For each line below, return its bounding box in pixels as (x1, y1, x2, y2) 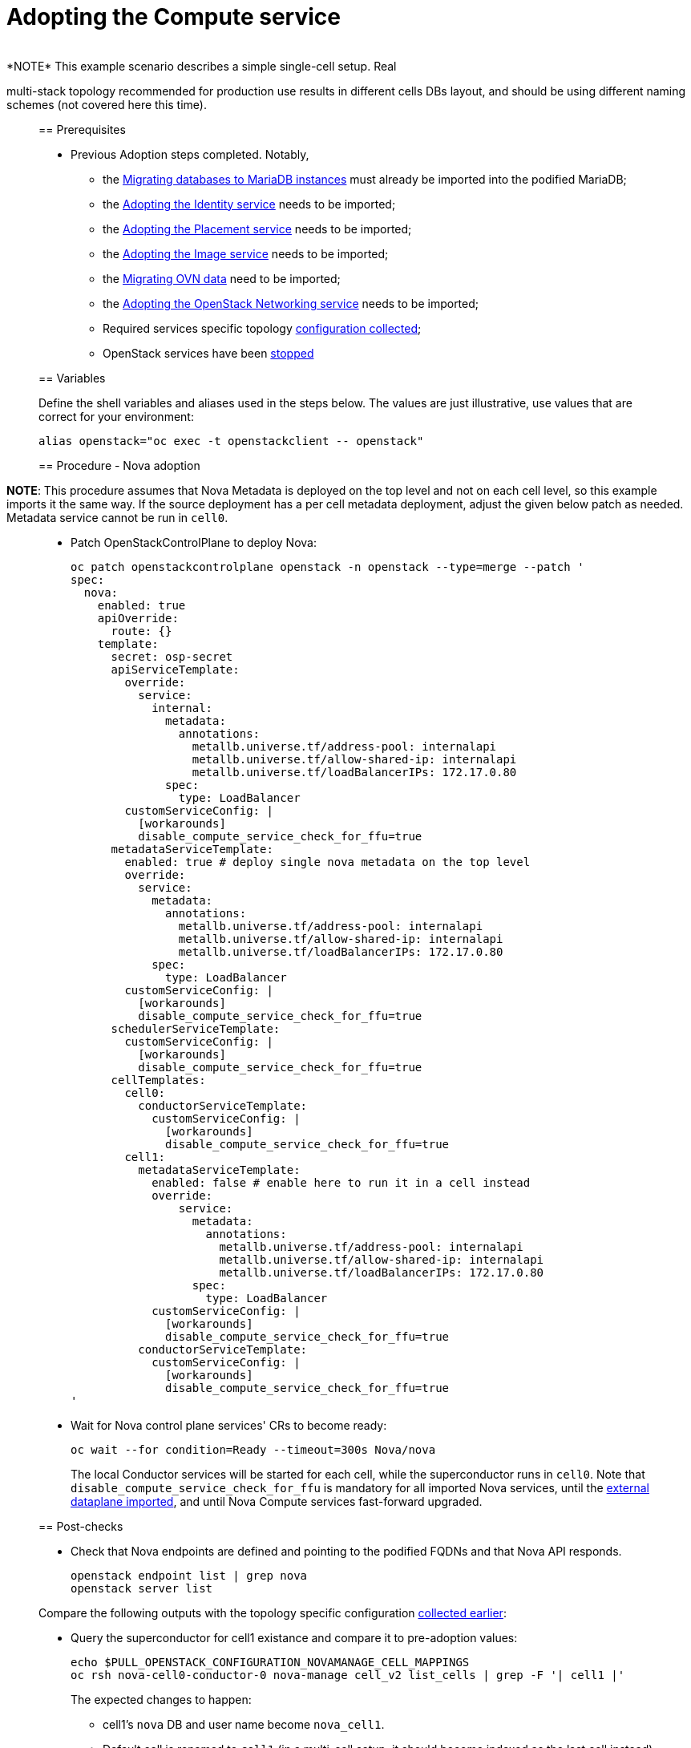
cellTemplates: (111, 1073, 206, 1086)
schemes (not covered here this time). (6, 97, 207, 111)
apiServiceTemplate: (111, 662, 240, 676)
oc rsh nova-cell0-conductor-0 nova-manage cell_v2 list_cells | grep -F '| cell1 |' (71, 1668, 625, 1681)
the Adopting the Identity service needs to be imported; (103, 196, 396, 211)
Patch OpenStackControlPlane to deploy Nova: (71, 535, 317, 549)
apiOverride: (97, 611, 179, 625)
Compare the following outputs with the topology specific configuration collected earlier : (38, 1605, 507, 1620)
